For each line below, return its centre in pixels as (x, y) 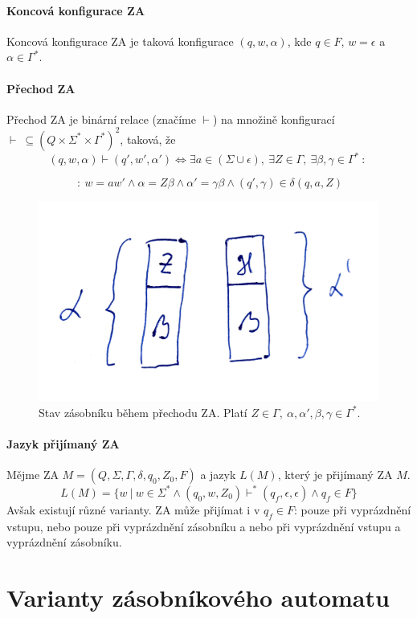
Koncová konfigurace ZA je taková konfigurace (120, 41)
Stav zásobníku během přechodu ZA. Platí (143, 412)
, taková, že (148, 139)
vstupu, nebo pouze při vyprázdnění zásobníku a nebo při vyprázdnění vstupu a (204, 526)
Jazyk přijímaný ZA (63, 444)
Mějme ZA (33, 475)
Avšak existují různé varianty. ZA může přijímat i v (133, 509)
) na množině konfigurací (274, 119)
